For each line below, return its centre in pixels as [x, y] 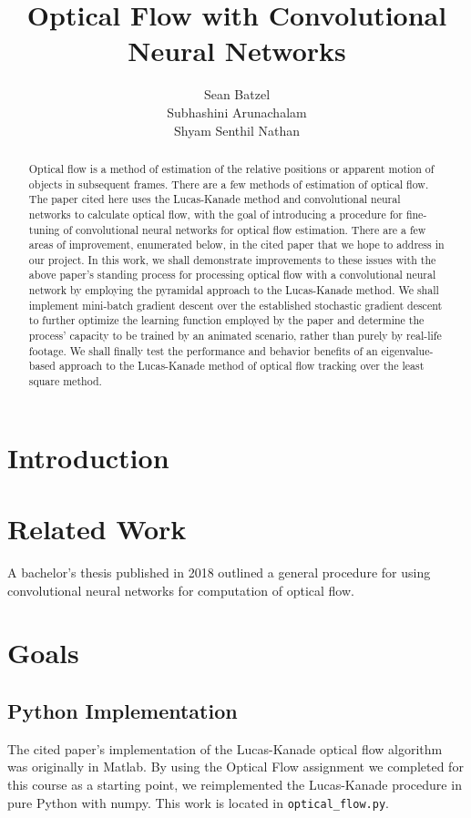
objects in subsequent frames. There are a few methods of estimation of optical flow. [229, 184]
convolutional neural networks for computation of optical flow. [181, 590]
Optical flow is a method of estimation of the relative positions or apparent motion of [231, 168]
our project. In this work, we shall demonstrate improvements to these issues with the [232, 259]
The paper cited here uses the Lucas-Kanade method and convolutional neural [215, 199]
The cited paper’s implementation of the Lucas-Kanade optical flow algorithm [225, 748]
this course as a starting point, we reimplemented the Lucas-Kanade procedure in [235, 784]
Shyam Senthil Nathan [237, 130]
